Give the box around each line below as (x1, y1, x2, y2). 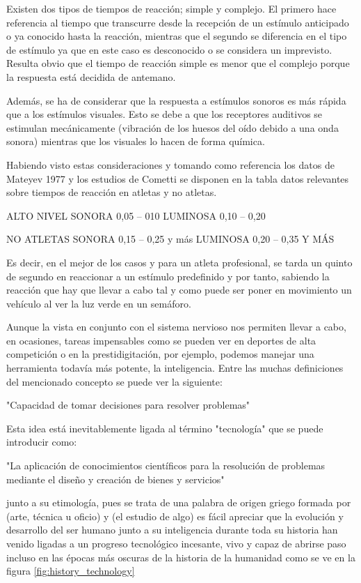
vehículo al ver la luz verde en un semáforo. (6, 296, 191, 310)
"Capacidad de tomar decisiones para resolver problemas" (6, 397, 250, 412)
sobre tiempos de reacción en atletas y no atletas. (6, 185, 217, 199)
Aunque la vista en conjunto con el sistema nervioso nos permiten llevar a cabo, (6, 319, 346, 334)
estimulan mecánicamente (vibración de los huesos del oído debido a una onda (6, 120, 339, 135)
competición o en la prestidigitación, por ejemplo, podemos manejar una (6, 347, 314, 361)
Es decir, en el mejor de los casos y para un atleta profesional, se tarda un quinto (6, 255, 353, 269)
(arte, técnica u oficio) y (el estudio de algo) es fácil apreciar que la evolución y (6, 508, 344, 523)
